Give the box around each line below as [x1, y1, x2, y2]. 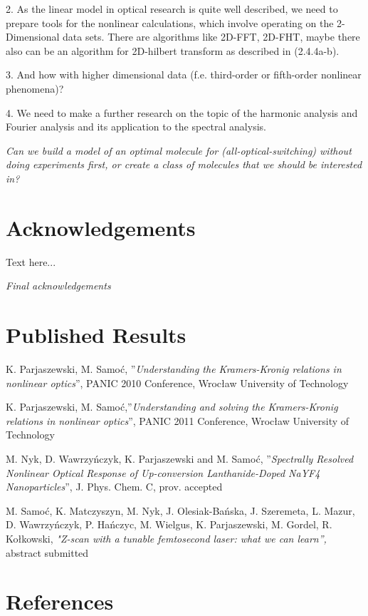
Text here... [6, 254, 56, 269]
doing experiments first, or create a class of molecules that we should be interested [6, 157, 362, 172]
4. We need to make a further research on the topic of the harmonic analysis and [6, 105, 358, 120]
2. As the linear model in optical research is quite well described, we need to [6, 1, 338, 16]
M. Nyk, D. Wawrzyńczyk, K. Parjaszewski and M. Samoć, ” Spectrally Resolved [6, 451, 354, 466]
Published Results [6, 320, 186, 349]
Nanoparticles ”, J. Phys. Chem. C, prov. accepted [6, 479, 223, 494]
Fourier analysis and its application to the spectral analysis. [6, 119, 266, 134]
